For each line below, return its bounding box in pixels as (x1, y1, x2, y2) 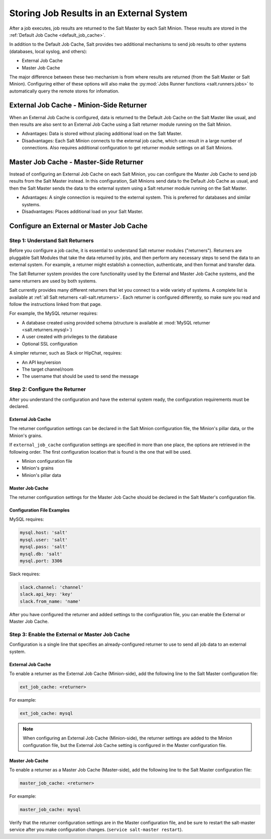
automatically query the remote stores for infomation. (9, 88, 120, 94)
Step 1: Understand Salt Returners (9, 237, 94, 244)
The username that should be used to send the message (22, 373, 139, 379)
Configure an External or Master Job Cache (9, 221, 148, 230)
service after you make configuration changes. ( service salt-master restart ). (9, 826, 183, 832)
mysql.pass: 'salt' (20, 544, 68, 550)
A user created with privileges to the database (22, 333, 117, 340)
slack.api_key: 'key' (20, 592, 73, 597)
